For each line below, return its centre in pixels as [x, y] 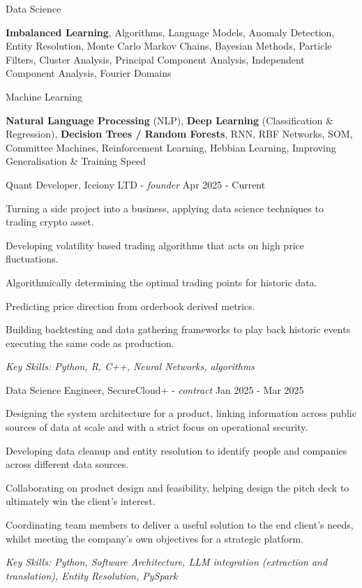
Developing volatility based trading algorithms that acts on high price [155, 245]
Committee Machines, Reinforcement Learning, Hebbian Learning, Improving [171, 147]
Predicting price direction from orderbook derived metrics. [130, 306]
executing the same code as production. [90, 343]
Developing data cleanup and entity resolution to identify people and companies [176, 450]
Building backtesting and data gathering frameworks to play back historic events [178, 329]
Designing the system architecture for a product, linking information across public [181, 413]
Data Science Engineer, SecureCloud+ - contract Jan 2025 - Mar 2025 [155, 389]
